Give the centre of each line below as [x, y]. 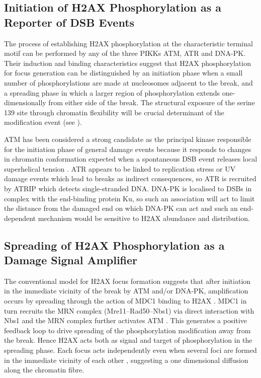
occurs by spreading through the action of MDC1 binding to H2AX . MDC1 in [125, 301]
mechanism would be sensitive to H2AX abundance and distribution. [144, 218]
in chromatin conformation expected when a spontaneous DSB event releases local [131, 159]
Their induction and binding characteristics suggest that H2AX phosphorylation [127, 63]
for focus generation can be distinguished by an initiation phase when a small [123, 73]
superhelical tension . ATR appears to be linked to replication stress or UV [120, 168]
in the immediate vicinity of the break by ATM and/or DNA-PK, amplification [126, 291]
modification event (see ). [43, 122]
